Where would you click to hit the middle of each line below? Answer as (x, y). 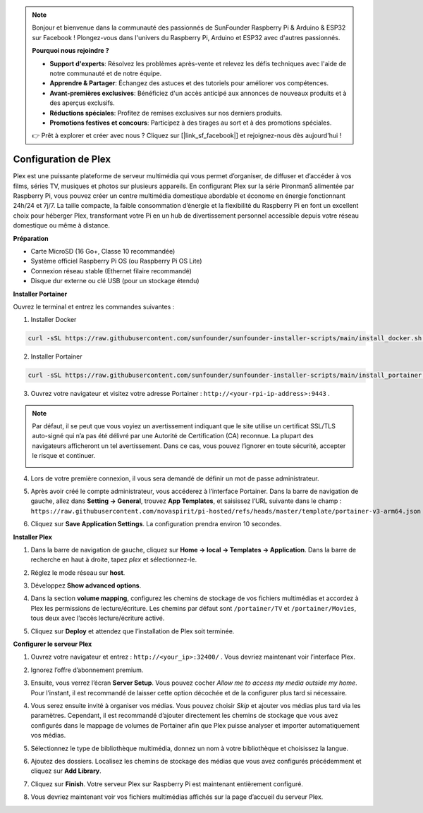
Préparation (31, 238)
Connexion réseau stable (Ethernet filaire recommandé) (111, 271)
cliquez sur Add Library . (66, 771)
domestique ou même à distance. (62, 225)
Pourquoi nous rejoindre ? (70, 51)
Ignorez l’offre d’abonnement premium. (87, 670)
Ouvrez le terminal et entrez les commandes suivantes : (94, 306)
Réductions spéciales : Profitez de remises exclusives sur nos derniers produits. (166, 113)
